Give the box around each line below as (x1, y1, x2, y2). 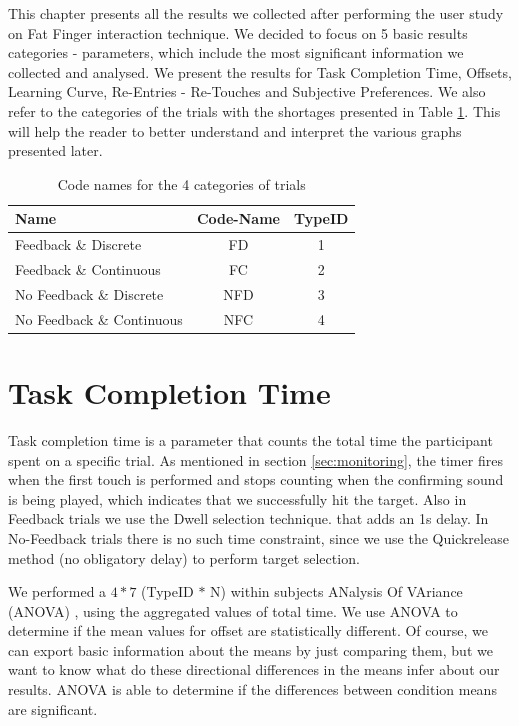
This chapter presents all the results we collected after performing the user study (8, 3, 504, 23)
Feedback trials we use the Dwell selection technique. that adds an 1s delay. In (8, 508, 489, 529)
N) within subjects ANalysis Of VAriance (210, 581, 463, 602)
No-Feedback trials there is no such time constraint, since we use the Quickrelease (8, 527, 509, 548)
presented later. (8, 140, 103, 161)
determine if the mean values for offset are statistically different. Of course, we (8, 620, 489, 641)
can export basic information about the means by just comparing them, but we (8, 639, 493, 660)
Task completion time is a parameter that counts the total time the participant (8, 429, 493, 450)
